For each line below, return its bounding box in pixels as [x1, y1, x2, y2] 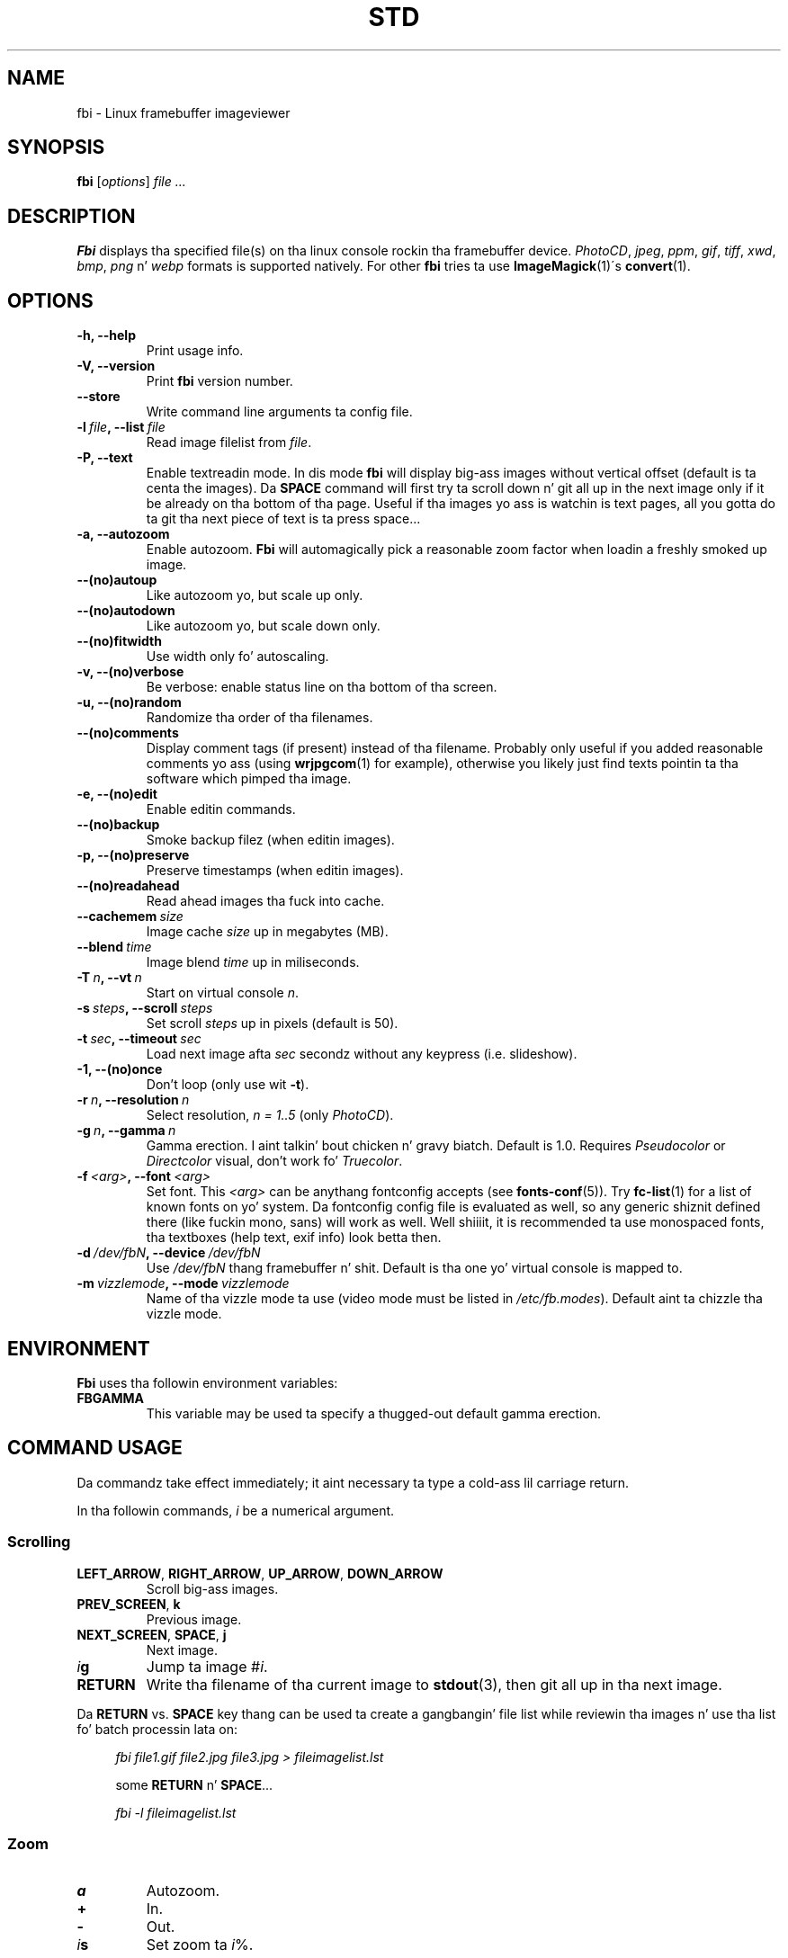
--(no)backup [76, 817, 160, 833]
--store [76, 389, 121, 405]
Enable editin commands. [146, 801, 296, 818]
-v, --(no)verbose [76, 664, 184, 680]
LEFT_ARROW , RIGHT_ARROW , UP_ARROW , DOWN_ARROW [76, 1565, 443, 1581]
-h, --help [76, 327, 136, 344]
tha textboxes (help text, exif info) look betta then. [146, 1229, 442, 1246]
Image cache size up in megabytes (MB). [146, 924, 389, 940]
